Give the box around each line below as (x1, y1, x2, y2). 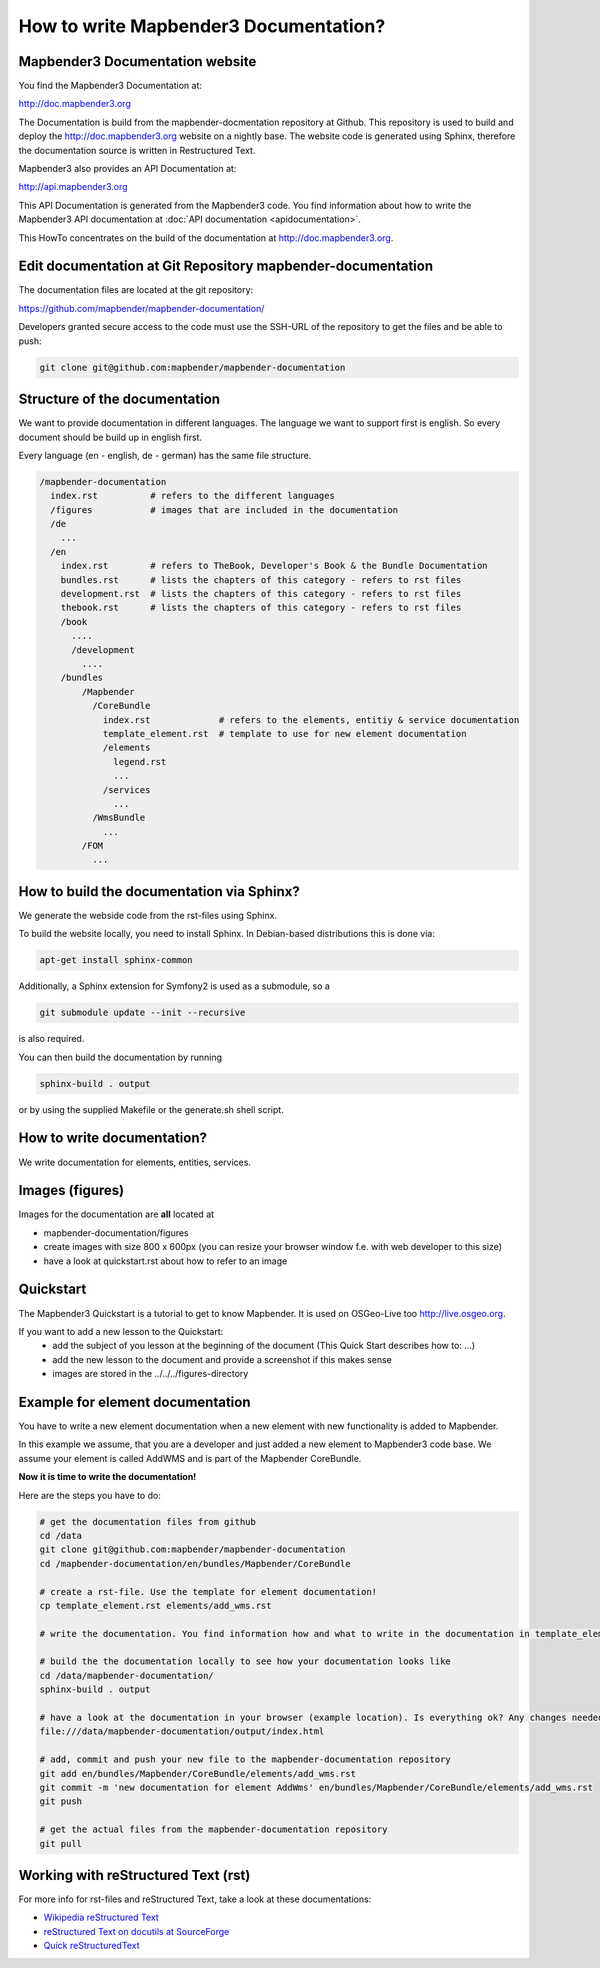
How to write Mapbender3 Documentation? (18, 15, 386, 37)
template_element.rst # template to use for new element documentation (102, 728, 467, 739)
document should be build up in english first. (18, 431, 203, 443)
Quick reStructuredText (43, 1940, 140, 1952)
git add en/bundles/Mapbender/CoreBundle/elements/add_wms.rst (39, 1768, 357, 1779)
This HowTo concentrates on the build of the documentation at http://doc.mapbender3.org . (18, 231, 394, 244)
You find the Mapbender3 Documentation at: (18, 80, 203, 92)
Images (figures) (18, 1182, 125, 1199)
